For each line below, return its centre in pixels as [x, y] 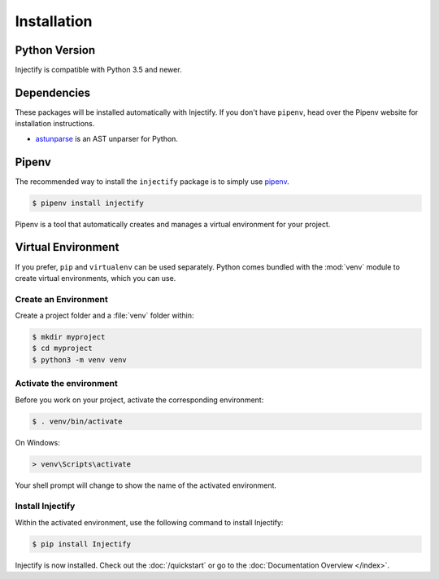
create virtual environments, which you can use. [96, 278]
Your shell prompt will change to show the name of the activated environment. [146, 485]
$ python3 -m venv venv [80, 360]
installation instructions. [55, 124]
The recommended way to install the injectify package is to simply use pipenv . [152, 181]
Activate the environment [66, 384]
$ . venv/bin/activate [77, 421]
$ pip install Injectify [82, 544]
